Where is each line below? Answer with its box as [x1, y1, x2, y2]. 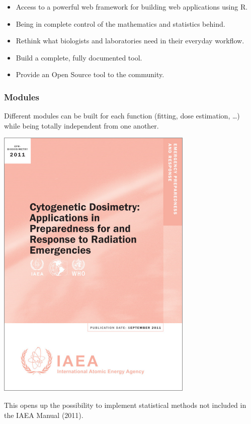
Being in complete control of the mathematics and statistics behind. [16, 18, 225, 29]
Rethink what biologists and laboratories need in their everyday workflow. [16, 35, 244, 46]
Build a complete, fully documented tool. [16, 52, 142, 63]
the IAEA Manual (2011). [4, 409, 83, 420]
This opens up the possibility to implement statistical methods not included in [4, 399, 246, 410]
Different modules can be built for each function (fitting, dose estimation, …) [4, 110, 240, 121]
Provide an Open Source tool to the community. [16, 69, 164, 80]
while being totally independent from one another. [4, 120, 159, 131]
